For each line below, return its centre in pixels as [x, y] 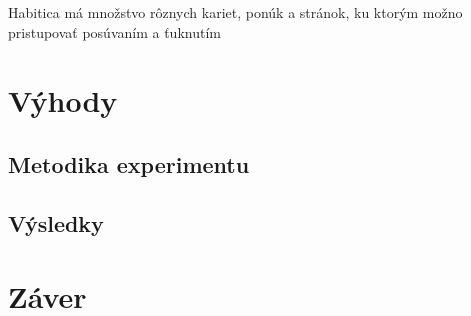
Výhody [63, 100]
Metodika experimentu [129, 163]
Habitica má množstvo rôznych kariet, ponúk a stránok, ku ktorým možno [235, 12]
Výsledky [56, 222]
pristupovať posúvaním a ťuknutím [114, 31]
